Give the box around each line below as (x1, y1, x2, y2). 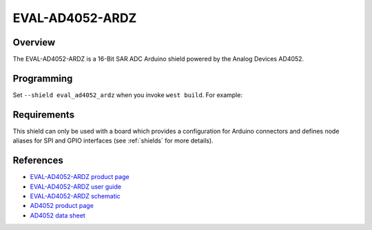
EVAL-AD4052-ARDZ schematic (30, 191, 121, 200)
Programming (12, 72, 73, 84)
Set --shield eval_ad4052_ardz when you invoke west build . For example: (12, 90, 242, 99)
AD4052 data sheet (30, 211, 85, 220)
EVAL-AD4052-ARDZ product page (30, 173, 130, 181)
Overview (12, 36, 56, 48)
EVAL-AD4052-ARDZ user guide (30, 182, 122, 191)
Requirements (12, 109, 75, 121)
